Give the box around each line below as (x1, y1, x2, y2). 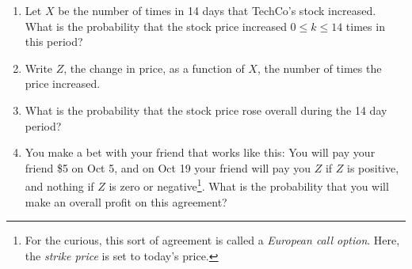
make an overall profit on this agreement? (25, 193, 227, 210)
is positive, (347, 159, 399, 176)
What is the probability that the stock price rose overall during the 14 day (25, 101, 387, 118)
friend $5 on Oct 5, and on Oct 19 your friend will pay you (25, 159, 311, 176)
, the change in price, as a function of (63, 59, 245, 76)
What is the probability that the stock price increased (25, 17, 287, 34)
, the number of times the (257, 59, 382, 76)
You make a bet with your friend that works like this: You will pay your (25, 144, 376, 161)
